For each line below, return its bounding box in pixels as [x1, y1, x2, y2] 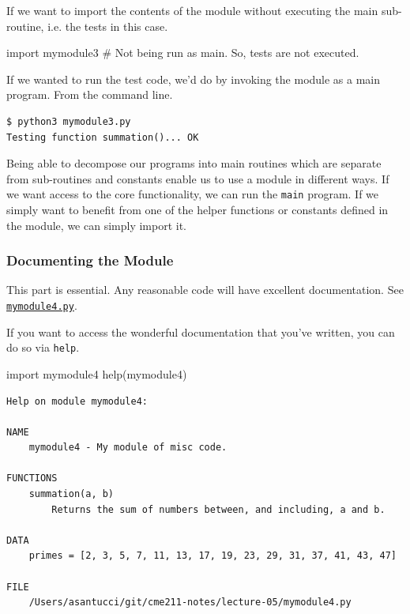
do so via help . [6, 339, 80, 356]
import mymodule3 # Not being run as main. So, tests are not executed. [6, 44, 359, 61]
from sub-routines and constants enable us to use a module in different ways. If [6, 170, 389, 186]
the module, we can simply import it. [6, 217, 187, 233]
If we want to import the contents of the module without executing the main [6, 2, 378, 18]
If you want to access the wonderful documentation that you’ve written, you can [6, 323, 395, 340]
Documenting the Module [6, 250, 174, 270]
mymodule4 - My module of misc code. [28, 442, 228, 454]
